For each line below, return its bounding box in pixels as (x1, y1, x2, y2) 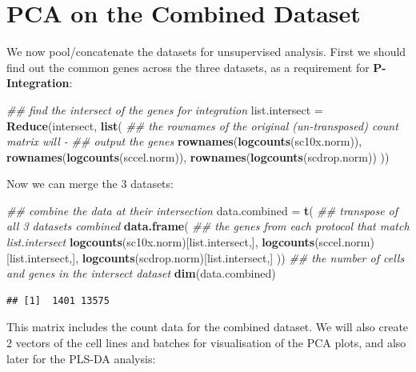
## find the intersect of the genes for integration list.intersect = (6, 101, 323, 118)
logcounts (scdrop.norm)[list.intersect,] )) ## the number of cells (82, 249, 405, 266)
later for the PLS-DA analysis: (6, 350, 156, 366)
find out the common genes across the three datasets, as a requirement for (6, 58, 370, 75)
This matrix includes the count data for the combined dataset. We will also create (6, 318, 409, 335)
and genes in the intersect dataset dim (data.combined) (6, 265, 276, 282)
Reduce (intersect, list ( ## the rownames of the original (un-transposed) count (6, 117, 398, 134)
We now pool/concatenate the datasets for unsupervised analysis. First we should (6, 43, 406, 60)
